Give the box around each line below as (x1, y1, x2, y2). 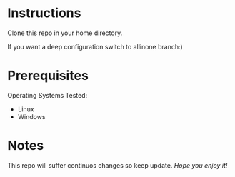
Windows (17, 112, 46, 121)
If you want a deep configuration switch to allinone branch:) (7, 42, 184, 51)
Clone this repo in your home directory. (7, 29, 123, 37)
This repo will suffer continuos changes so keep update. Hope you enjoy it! (7, 161, 228, 169)
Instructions (7, 5, 81, 21)
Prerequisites (7, 68, 89, 84)
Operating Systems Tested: (7, 91, 88, 99)
